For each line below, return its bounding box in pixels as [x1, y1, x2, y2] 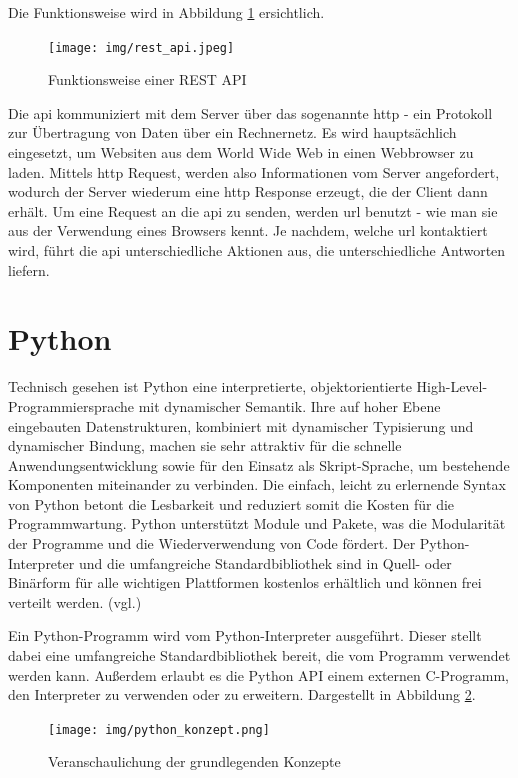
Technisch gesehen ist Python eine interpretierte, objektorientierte [8, 376, 412, 397]
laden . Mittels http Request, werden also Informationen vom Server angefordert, [8, 161, 500, 182]
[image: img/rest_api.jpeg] [48, 40, 235, 55]
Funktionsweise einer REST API [48, 69, 247, 90]
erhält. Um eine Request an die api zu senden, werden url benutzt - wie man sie [8, 200, 498, 221]
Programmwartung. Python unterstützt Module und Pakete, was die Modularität [8, 513, 506, 534]
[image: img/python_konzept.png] [48, 722, 270, 737]
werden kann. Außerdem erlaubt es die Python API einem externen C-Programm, [8, 664, 510, 685]
